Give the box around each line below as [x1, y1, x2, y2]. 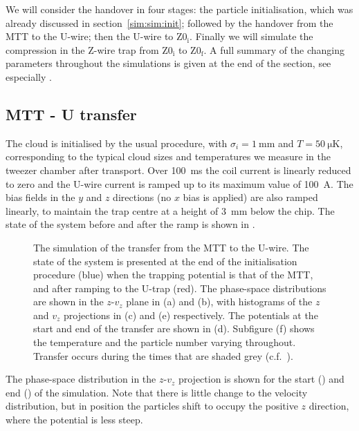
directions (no [113, 190, 172, 204]
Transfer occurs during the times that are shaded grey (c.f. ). [33, 348, 293, 363]
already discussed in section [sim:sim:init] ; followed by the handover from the [6, 15, 333, 30]
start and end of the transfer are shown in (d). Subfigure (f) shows [33, 321, 315, 336]
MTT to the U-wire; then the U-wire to [6, 29, 174, 44]
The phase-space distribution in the [6, 372, 156, 386]
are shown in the [33, 294, 104, 309]
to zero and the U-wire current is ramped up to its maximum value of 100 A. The [6, 176, 353, 191]
